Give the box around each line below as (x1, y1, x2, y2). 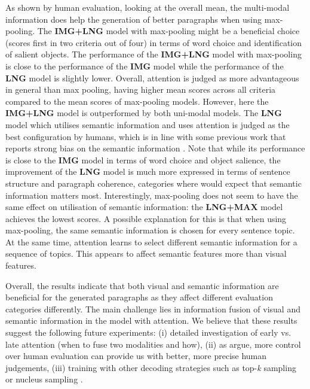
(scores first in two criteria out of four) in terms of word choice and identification (5, 36, 302, 48)
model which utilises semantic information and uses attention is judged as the (5, 118, 290, 130)
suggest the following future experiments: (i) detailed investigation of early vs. (5, 326, 291, 339)
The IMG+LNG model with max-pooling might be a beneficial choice (37, 25, 300, 37)
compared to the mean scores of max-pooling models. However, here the (5, 95, 269, 107)
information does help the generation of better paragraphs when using (5, 13, 262, 25)
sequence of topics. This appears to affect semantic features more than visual (5, 247, 287, 260)
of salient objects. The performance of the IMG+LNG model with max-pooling (5, 48, 302, 60)
